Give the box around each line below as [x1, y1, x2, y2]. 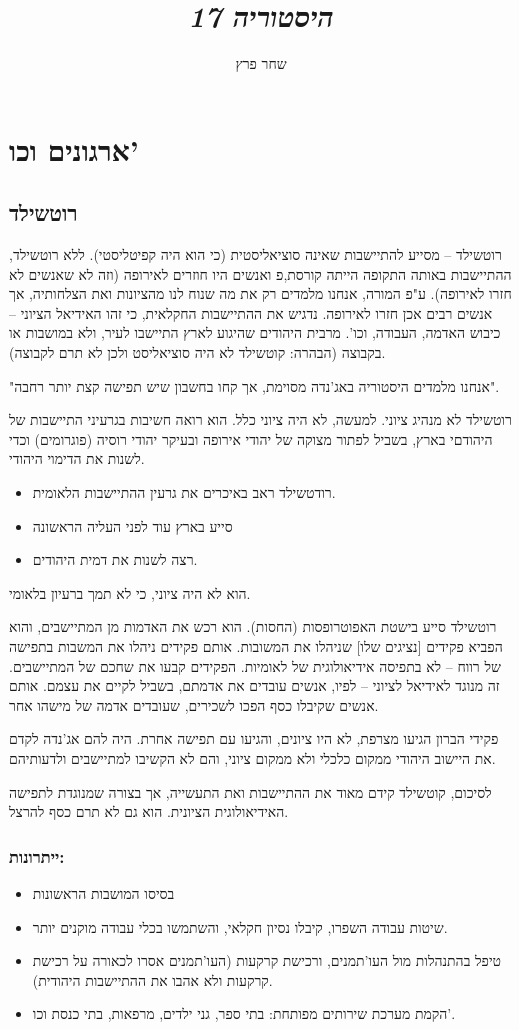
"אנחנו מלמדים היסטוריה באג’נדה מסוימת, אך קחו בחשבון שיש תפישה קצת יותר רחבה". [9, 375, 500, 396]
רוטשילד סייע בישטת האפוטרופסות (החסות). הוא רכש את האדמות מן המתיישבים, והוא [9, 616, 497, 637]
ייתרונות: [9, 843, 65, 868]
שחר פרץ [235, 53, 287, 74]
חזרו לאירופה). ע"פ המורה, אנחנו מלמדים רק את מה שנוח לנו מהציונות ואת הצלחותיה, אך [9, 283, 512, 304]
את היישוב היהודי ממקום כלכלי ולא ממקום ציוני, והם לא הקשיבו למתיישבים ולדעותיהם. [9, 747, 496, 768]
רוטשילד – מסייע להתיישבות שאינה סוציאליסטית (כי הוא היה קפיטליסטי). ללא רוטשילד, [9, 244, 502, 265]
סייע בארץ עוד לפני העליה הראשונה [32, 515, 233, 536]
